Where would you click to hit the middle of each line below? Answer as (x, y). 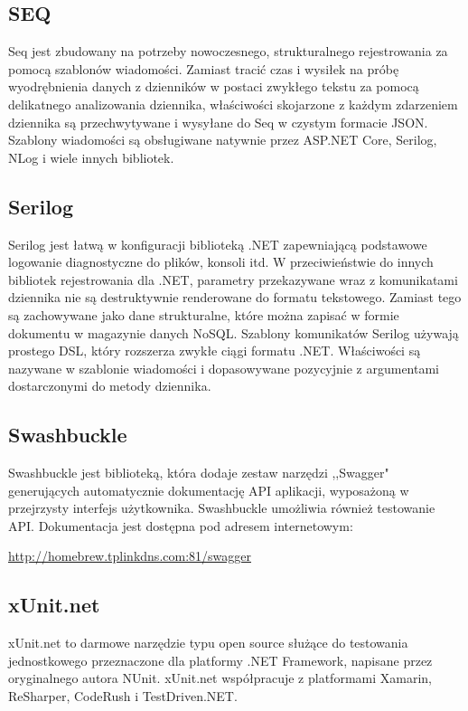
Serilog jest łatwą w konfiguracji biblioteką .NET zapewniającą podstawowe (218, 244)
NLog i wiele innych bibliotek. (91, 157)
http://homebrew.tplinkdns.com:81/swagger (130, 556)
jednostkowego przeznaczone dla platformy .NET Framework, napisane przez (220, 660)
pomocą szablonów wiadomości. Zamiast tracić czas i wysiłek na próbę (204, 68)
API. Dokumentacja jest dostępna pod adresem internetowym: (181, 525)
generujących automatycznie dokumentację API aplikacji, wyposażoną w (209, 490)
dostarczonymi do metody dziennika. (110, 386)
